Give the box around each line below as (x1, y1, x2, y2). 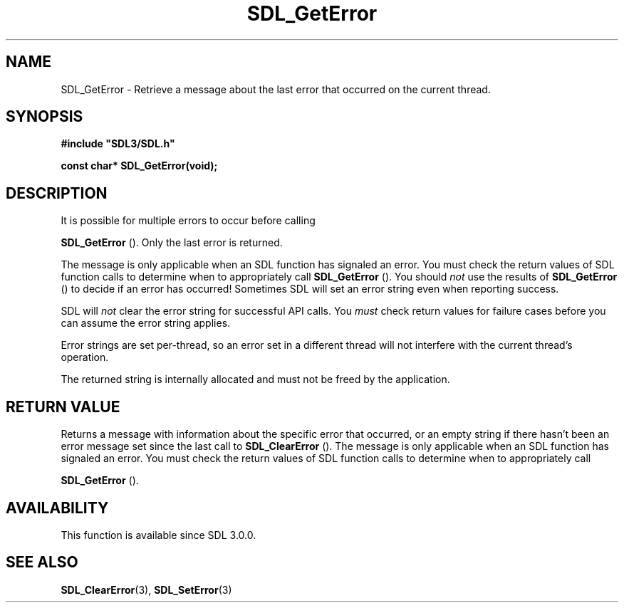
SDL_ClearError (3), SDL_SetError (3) (61, 583, 232, 596)
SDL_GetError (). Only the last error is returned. (61, 236, 283, 249)
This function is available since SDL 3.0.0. (61, 528, 256, 541)
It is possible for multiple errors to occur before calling (61, 214, 316, 227)
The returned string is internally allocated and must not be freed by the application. (61, 373, 450, 386)
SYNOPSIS (6, 108, 83, 126)
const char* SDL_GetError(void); (61, 159, 218, 172)
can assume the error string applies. (61, 317, 231, 330)
